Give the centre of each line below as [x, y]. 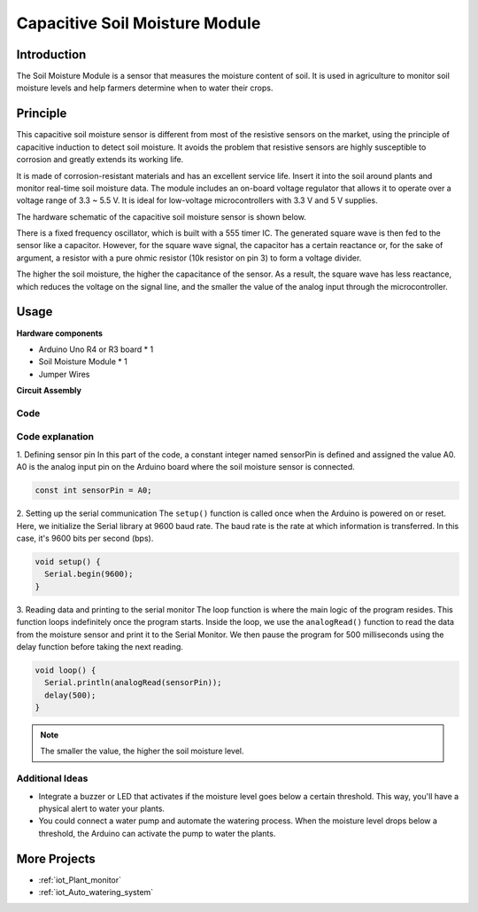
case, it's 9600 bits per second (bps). [85, 538]
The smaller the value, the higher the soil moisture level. [142, 751]
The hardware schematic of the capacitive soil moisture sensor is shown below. [162, 216]
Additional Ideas [52, 778]
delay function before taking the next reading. [100, 646]
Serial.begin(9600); [89, 574]
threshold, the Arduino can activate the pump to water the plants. [157, 833]
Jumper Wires [64, 374]
